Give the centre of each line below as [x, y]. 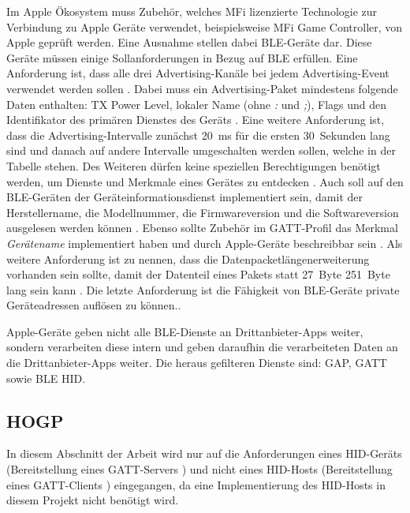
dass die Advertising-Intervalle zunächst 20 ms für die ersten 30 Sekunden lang [198, 135]
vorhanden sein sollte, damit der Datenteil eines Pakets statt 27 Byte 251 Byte [198, 274]
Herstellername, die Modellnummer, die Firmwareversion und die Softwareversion [203, 212]
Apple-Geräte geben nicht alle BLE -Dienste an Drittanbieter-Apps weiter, [185, 331]
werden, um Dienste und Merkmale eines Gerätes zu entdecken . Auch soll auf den [205, 181]
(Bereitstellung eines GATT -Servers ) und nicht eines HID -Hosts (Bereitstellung [199, 469]
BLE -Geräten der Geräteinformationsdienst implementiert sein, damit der [184, 197]
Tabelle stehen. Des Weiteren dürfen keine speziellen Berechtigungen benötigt [194, 165]
